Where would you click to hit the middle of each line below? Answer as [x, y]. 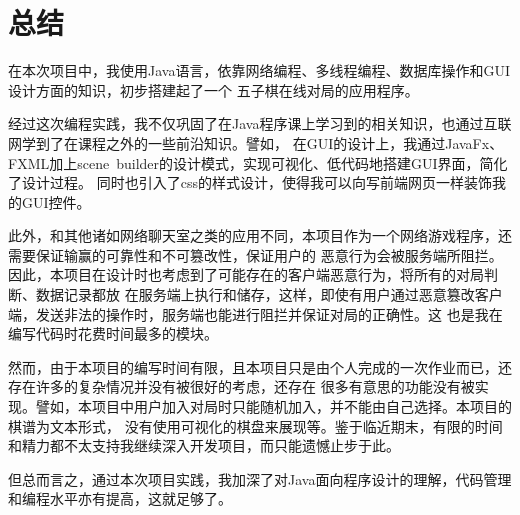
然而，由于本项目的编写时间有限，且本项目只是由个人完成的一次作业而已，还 [260, 366]
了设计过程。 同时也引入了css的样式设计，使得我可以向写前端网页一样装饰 [250, 182]
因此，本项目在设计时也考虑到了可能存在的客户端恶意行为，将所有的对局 [246, 274]
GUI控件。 [56, 201]
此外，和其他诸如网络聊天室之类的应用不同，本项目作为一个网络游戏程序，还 [260, 235]
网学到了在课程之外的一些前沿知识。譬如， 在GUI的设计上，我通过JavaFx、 [256, 142]
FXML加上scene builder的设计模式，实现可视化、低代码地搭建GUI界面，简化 [258, 162]
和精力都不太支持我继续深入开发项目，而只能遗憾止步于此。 [204, 445]
